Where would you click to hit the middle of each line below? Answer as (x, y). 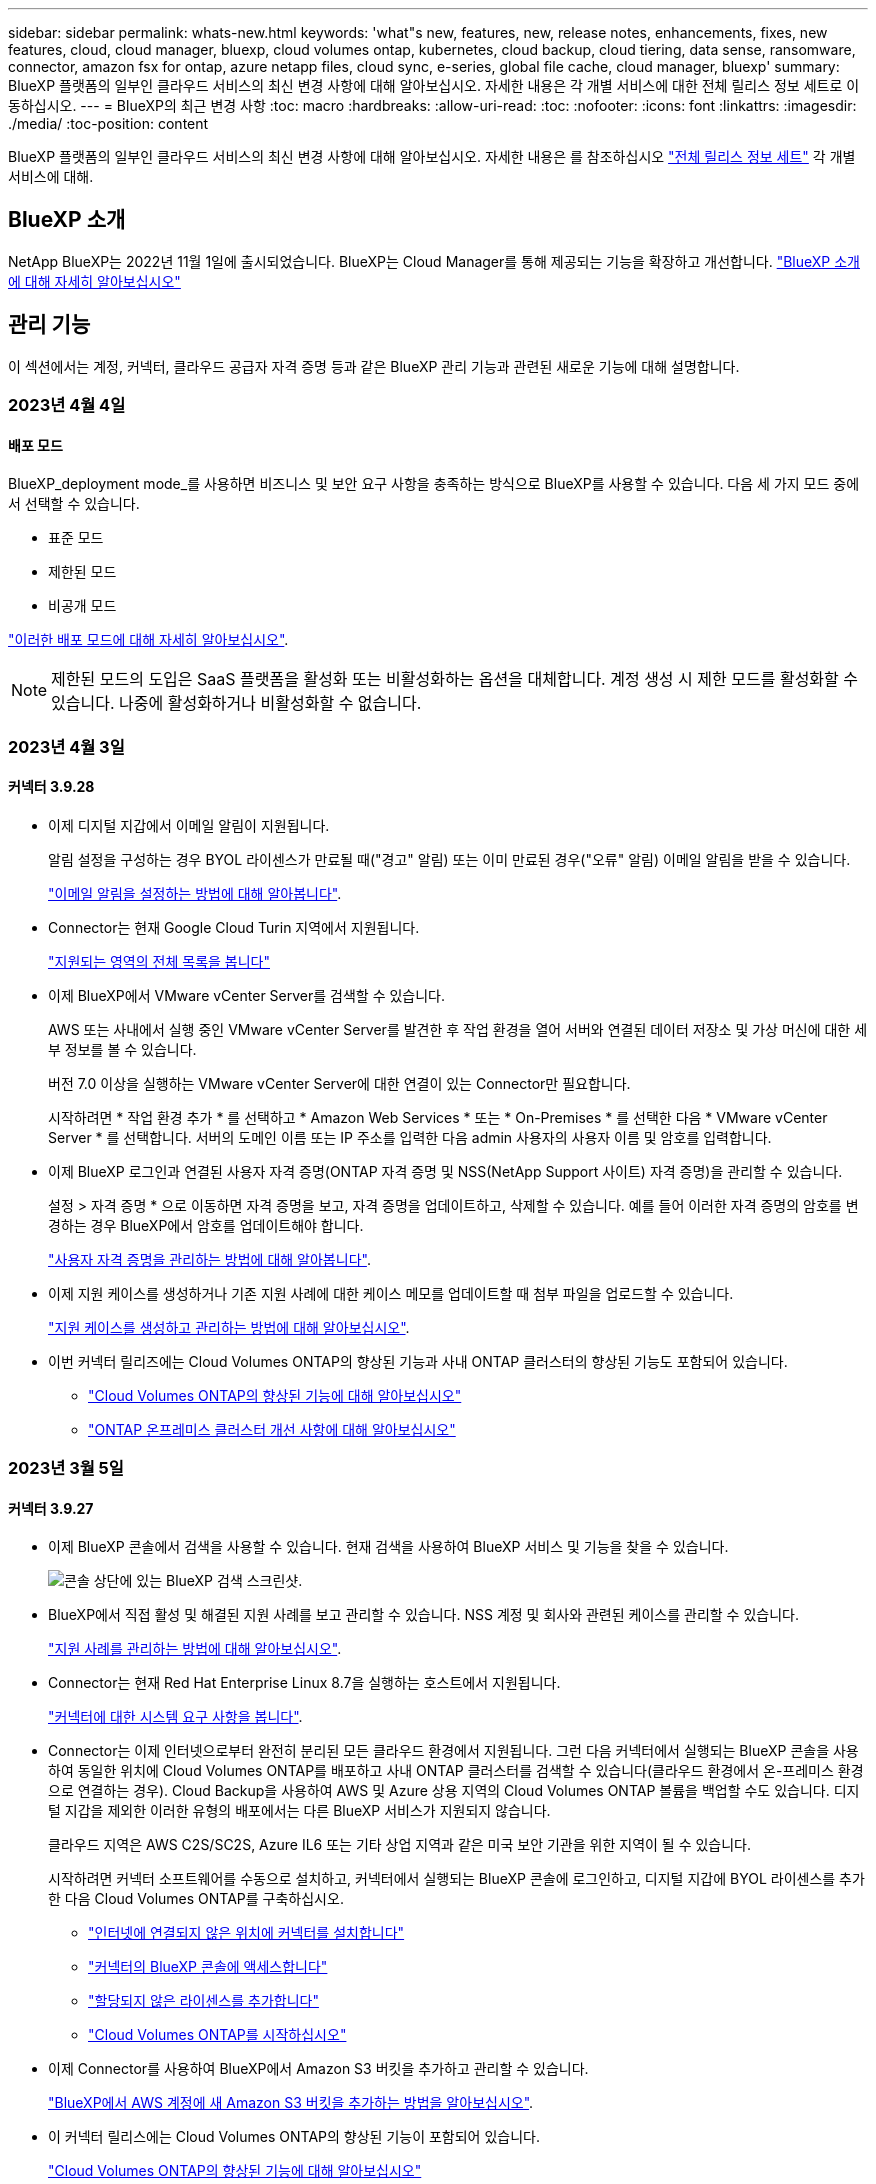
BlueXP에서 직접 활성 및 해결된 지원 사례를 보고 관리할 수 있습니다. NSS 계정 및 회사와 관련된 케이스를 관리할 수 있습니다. (423, 1615)
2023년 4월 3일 (66, 746)
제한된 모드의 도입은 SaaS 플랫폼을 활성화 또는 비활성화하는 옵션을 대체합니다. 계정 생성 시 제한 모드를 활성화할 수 (455, 679)
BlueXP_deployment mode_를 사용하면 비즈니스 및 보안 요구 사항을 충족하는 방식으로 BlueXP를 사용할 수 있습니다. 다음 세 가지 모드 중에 (434, 484)
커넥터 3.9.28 (51, 787)
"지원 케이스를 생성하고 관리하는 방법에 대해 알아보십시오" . (229, 1327)
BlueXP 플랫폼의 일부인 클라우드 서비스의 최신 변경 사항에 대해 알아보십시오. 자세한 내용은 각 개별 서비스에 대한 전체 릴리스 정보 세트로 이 (434, 85)
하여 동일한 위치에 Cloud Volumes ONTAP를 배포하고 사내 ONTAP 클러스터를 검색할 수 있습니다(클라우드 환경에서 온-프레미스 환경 (456, 1771)
